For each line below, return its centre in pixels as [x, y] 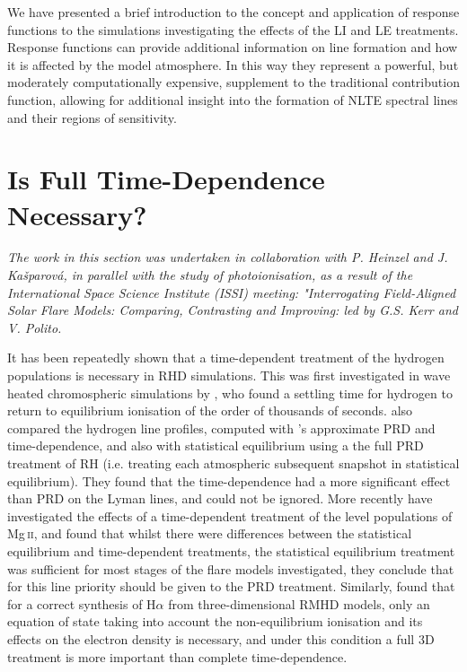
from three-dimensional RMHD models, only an [299, 603]
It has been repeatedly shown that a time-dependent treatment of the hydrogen [226, 358]
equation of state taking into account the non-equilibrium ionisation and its [215, 621]
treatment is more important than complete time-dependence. [177, 656]
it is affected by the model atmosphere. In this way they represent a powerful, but [233, 64]
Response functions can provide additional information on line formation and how [233, 47]
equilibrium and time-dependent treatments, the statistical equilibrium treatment [231, 550]
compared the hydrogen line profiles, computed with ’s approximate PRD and [221, 428]
